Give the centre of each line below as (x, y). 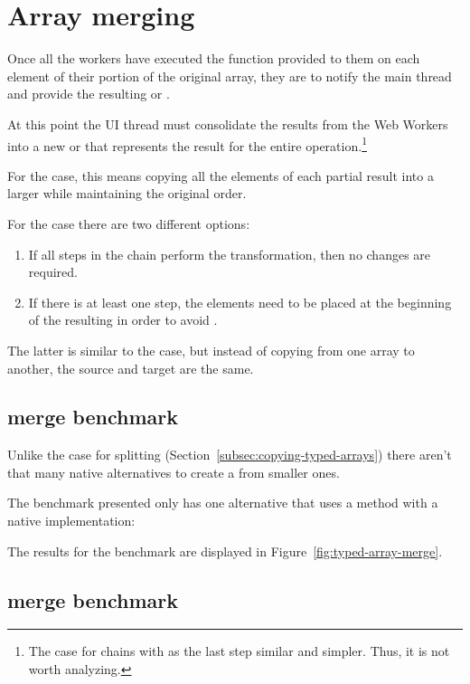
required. (53, 272)
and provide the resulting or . (89, 94)
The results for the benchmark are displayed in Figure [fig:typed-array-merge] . (225, 551)
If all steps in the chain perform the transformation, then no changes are (230, 254)
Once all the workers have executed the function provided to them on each (214, 58)
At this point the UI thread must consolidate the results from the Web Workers (228, 123)
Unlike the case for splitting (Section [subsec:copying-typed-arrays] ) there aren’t (230, 455)
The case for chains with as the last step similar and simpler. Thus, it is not (239, 651)
